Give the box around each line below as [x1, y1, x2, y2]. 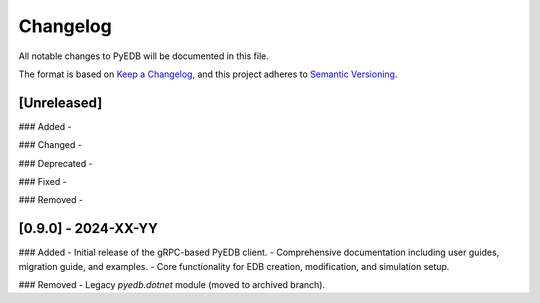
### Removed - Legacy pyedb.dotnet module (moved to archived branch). [18, 279, 325, 291]
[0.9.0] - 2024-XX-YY [18, 220, 159, 237]
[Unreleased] [18, 94, 103, 111]
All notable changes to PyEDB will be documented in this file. [18, 50, 269, 62]
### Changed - [18, 139, 82, 151]
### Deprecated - [18, 157, 94, 169]
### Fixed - [18, 176, 67, 188]
